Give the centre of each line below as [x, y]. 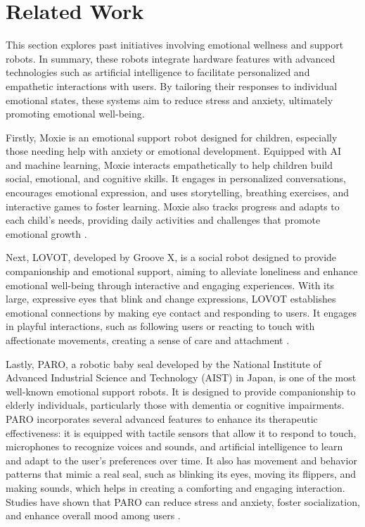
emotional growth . [46, 233]
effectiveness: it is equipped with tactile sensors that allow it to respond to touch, [181, 432]
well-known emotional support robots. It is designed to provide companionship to [181, 391]
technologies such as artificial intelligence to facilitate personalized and [158, 72]
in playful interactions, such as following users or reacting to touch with [160, 326]
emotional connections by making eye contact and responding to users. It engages [181, 312]
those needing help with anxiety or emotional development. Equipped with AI [174, 151]
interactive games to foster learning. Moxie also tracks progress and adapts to [173, 206]
